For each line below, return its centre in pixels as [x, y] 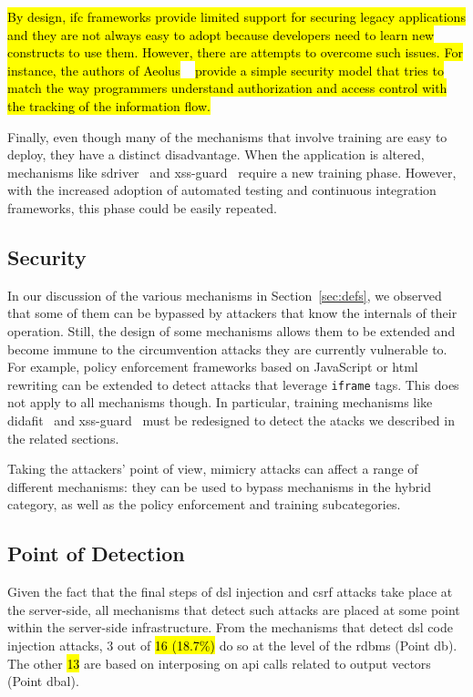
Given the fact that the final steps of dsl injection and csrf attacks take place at [230, 592]
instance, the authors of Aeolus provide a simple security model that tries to [226, 70]
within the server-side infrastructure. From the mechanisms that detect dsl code [230, 627]
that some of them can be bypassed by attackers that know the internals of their [232, 313]
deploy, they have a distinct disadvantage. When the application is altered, [216, 154]
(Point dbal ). [43, 681]
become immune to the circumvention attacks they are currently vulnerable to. [227, 348]
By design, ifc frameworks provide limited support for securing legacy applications [236, 16]
